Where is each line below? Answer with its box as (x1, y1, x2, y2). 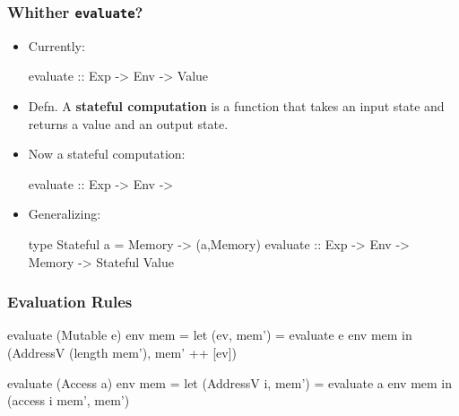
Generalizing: (28, 204, 101, 223)
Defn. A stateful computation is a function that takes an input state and (28, 96, 445, 115)
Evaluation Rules (7, 290, 133, 313)
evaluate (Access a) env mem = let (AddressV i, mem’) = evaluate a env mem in (7, 373, 453, 392)
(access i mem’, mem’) (7, 391, 130, 410)
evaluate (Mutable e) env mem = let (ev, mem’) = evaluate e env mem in (7, 325, 412, 344)
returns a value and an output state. (28, 114, 229, 133)
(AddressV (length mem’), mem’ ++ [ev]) (7, 342, 238, 361)
